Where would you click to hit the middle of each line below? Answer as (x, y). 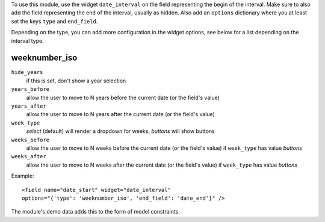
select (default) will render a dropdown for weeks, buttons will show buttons (120, 131)
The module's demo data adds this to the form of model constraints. (96, 212)
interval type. (28, 41)
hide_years (27, 72)
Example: (23, 176)
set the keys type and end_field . (54, 21)
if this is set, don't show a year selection (76, 81)
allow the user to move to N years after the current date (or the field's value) (120, 114)
